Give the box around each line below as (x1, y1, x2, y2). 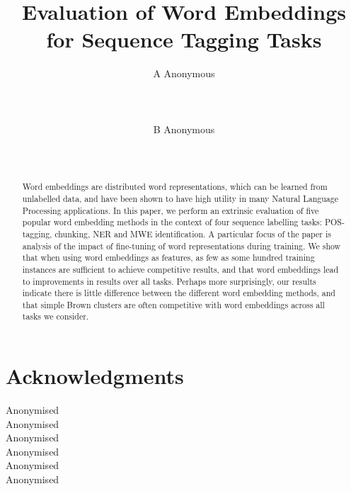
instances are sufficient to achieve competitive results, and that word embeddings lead (22, 263, 339, 275)
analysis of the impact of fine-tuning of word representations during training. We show (22, 239, 341, 252)
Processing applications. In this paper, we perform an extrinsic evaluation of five (22, 204, 319, 216)
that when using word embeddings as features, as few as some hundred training (22, 252, 315, 264)
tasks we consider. (22, 310, 89, 322)
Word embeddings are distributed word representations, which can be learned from (22, 181, 328, 193)
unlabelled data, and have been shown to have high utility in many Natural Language (22, 192, 339, 204)
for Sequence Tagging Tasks (46, 25, 322, 54)
